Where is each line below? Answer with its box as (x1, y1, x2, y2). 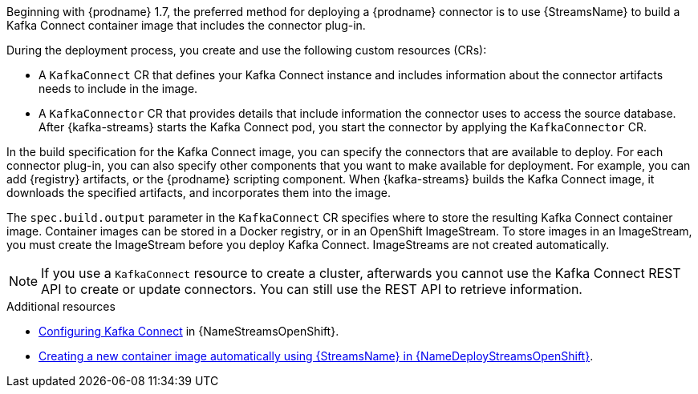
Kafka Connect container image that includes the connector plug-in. (6, 18, 366, 32)
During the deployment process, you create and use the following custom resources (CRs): (6, 43, 487, 57)
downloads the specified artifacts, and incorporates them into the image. (6, 186, 391, 199)
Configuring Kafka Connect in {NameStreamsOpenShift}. (39, 324, 339, 338)
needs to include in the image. (39, 82, 198, 95)
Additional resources (6, 300, 116, 313)
